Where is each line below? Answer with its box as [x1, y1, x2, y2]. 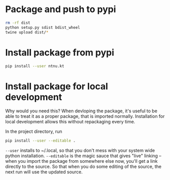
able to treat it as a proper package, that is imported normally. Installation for [5, 113, 165, 119]
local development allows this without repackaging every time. [5, 119, 136, 125]
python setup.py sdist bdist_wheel [5, 25, 80, 30]
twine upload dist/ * [5, 29, 49, 35]
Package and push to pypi [5, 4, 116, 15]
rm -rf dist [5, 20, 30, 25]
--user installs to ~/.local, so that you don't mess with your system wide [5, 148, 155, 154]
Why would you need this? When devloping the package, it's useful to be [5, 108, 158, 114]
